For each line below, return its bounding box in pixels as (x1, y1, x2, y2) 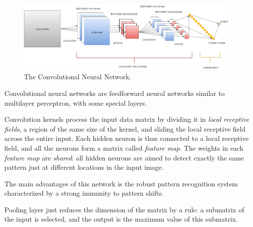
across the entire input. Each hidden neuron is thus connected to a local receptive (4, 133, 249, 143)
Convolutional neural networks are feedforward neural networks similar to (4, 88, 225, 98)
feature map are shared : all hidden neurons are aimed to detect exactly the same (4, 152, 244, 162)
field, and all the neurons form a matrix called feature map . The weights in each (4, 142, 244, 153)
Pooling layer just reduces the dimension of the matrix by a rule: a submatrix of (4, 204, 244, 214)
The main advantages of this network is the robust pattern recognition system (4, 178, 238, 188)
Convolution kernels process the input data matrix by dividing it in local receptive (4, 114, 249, 124)
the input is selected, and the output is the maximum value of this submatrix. (4, 214, 238, 224)
